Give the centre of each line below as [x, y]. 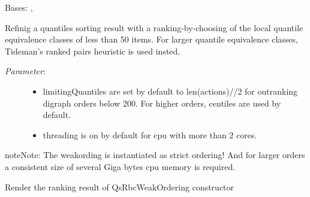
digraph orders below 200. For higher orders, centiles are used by [162, 103]
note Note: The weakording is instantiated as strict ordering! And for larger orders [155, 155]
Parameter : [25, 71]
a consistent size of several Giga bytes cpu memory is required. [120, 166]
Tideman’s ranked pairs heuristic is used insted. [93, 51]
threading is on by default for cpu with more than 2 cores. [150, 134]
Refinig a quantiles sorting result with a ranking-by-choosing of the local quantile [154, 27]
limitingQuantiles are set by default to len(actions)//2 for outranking [170, 91]
